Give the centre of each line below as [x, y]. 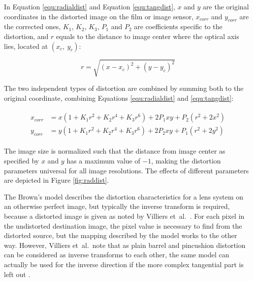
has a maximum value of [103, 161]
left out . [17, 274]
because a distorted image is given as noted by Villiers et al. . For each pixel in [124, 216]
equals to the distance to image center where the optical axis [148, 36]
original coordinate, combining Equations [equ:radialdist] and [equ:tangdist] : [119, 98]
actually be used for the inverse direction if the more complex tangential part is [124, 264]
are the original [226, 6]
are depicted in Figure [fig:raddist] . [57, 180]
